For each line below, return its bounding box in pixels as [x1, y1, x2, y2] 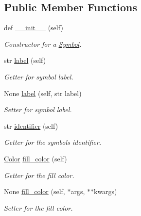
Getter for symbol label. [4, 71, 73, 81]
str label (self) [4, 55, 46, 65]
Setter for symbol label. [4, 104, 72, 115]
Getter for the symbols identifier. [4, 137, 101, 147]
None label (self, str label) [4, 88, 82, 98]
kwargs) [93, 186, 117, 196]
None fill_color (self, [4, 186, 65, 196]
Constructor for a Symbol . [4, 39, 82, 49]
